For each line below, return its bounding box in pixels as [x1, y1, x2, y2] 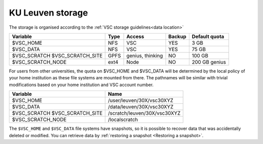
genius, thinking [126, 52, 163, 59]
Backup [168, 33, 187, 40]
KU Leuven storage [9, 7, 88, 18]
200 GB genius [191, 58, 226, 65]
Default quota [191, 33, 225, 40]
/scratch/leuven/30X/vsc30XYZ [108, 110, 181, 117]
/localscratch [108, 116, 138, 123]
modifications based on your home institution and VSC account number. [9, 82, 154, 88]
